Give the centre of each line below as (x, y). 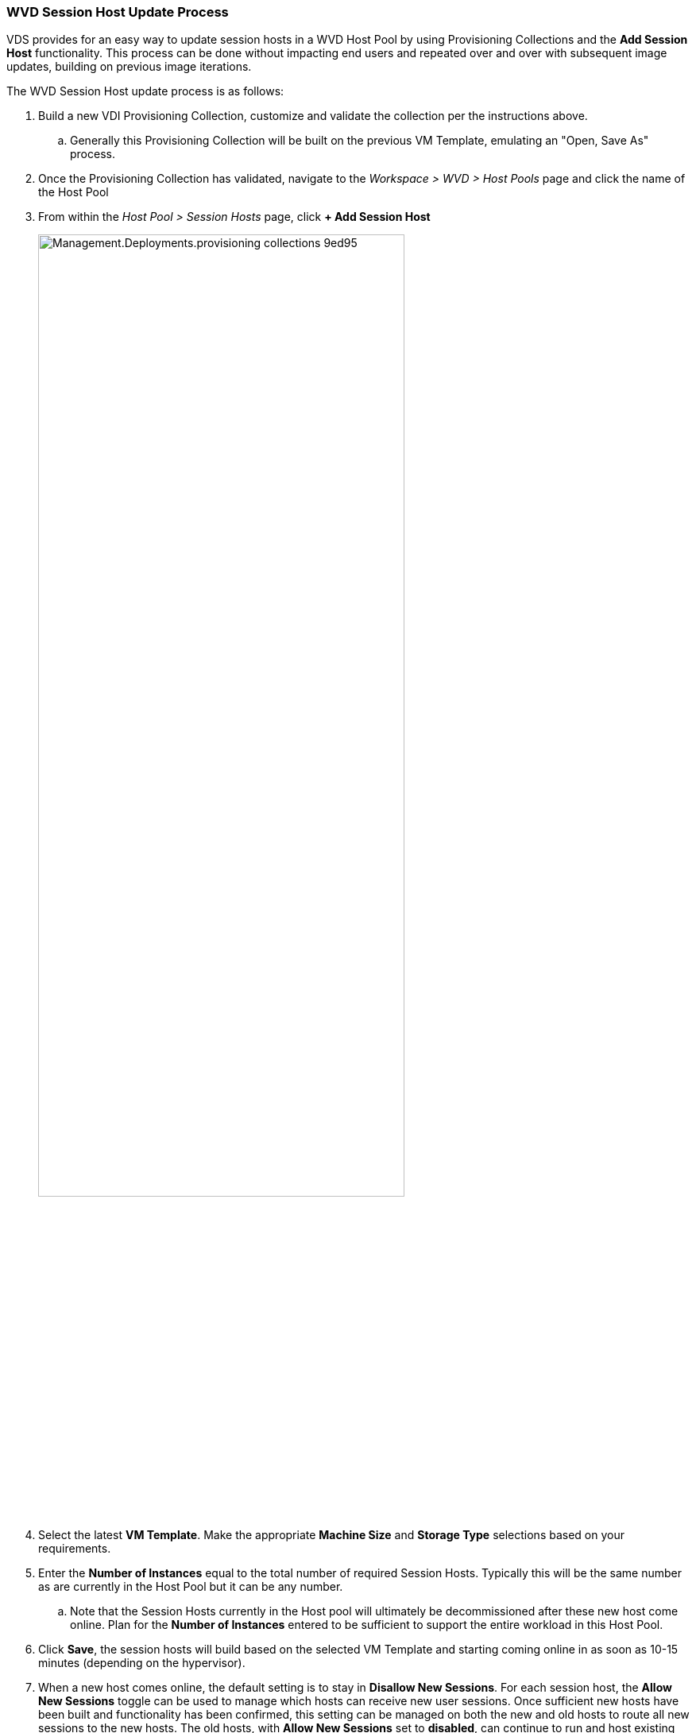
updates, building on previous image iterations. (129, 67)
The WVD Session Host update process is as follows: (145, 91)
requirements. (75, 1549)
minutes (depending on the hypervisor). (142, 1663)
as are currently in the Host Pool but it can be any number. (191, 1587)
